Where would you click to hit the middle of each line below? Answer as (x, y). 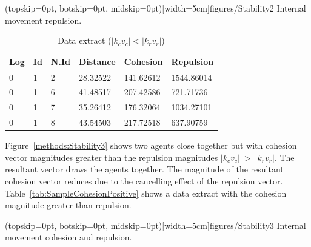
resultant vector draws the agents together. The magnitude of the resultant (144, 169)
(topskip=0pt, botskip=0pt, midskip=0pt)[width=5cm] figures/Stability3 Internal (155, 225)
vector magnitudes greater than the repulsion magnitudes (112, 157)
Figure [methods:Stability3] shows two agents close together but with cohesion (151, 145)
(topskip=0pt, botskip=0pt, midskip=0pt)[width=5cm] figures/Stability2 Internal (155, 8)
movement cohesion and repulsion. (69, 237)
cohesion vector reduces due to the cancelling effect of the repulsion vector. (144, 181)
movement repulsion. (43, 20)
